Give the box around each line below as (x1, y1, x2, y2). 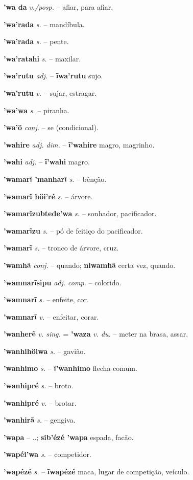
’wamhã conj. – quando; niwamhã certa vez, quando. (4, 259, 176, 270)
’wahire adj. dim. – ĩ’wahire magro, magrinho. (4, 139, 155, 150)
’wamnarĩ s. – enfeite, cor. (4, 294, 89, 305)
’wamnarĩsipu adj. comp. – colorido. (4, 277, 122, 287)
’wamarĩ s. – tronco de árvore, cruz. (4, 242, 119, 253)
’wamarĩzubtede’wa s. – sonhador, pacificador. (4, 208, 157, 219)
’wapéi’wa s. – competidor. (4, 449, 92, 460)
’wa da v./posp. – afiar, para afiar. (4, 2, 113, 12)
